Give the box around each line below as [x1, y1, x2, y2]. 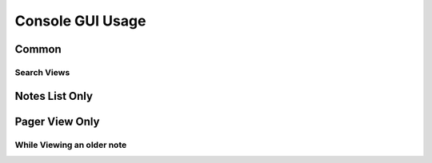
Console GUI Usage [14, 12, 146, 30]
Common [14, 42, 62, 56]
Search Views [14, 66, 70, 78]
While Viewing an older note [14, 139, 127, 150]
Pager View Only [14, 114, 100, 128]
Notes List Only [14, 89, 94, 103]
